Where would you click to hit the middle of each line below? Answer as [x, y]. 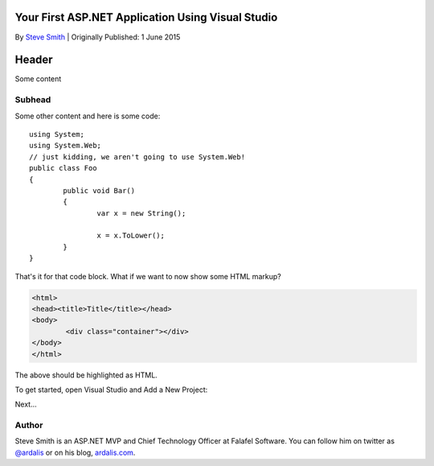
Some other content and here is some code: [88, 116]
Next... [26, 404]
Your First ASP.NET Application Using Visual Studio [146, 17]
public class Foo [63, 168]
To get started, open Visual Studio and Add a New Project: [111, 390]
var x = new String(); [141, 213]
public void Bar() [99, 190]
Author [29, 425]
